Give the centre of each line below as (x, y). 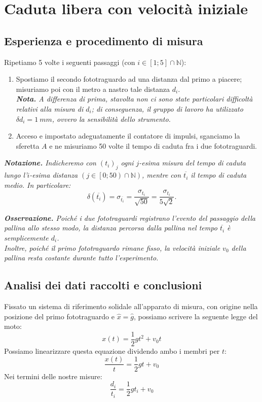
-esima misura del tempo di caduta (192, 163)
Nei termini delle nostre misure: (53, 376)
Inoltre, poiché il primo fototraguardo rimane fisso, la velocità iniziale (112, 247)
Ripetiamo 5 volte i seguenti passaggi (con (70, 62)
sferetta (28, 145)
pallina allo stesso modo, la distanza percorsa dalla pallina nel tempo (111, 228)
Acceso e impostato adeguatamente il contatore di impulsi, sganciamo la (128, 136)
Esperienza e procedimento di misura (104, 40)
